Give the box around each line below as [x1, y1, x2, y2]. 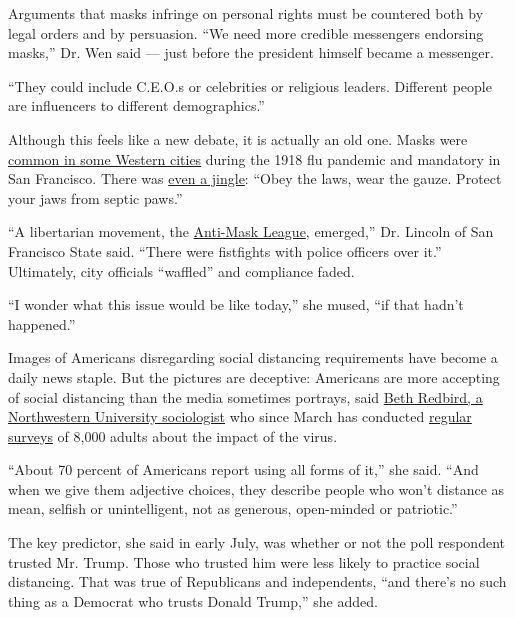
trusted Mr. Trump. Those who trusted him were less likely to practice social [8, 551, 480, 572]
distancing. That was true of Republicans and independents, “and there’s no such [8, 571, 507, 592]
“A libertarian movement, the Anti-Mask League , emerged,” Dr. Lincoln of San [8, 221, 494, 242]
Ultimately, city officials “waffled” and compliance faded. [8, 260, 355, 281]
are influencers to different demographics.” [8, 95, 265, 116]
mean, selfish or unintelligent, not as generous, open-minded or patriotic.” [8, 498, 458, 519]
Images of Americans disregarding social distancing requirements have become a [8, 347, 498, 368]
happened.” [8, 313, 76, 334]
